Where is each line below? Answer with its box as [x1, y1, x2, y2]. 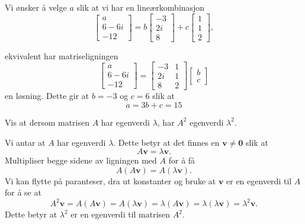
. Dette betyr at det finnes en [113, 136, 220, 148]
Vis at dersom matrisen [5, 116, 90, 128]
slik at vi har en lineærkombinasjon [76, 1, 205, 13]
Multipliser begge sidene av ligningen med [5, 154, 157, 167]
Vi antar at [5, 136, 46, 148]
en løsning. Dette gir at [5, 89, 89, 102]
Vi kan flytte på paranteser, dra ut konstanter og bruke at [5, 174, 216, 187]
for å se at [5, 186, 41, 199]
